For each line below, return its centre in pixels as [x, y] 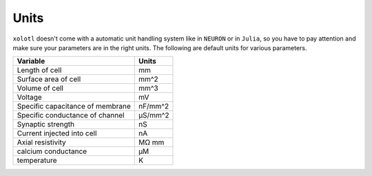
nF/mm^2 [153, 107]
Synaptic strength [46, 124]
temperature [37, 160]
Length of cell [39, 70]
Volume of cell [40, 88]
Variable [31, 61]
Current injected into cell [57, 133]
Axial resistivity [42, 142]
